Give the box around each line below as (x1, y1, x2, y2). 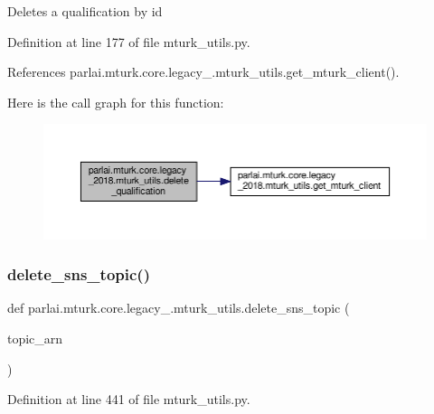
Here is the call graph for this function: (7, 92, 224, 111)
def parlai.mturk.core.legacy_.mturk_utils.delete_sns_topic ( (7, 298, 350, 317)
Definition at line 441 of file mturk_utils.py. (7, 390, 250, 409)
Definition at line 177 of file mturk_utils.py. (7, 32, 250, 51)
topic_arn (7, 328, 63, 347)
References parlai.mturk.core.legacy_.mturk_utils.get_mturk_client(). (7, 62, 400, 81)
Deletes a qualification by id (7, 2, 163, 20)
